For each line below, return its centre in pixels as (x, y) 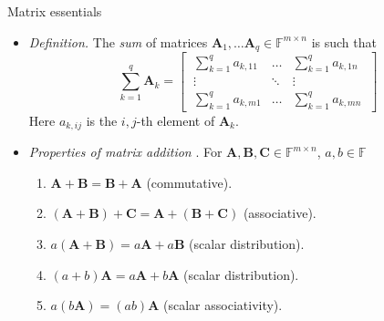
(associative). (280, 213)
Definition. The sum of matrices (118, 41)
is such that (344, 41)
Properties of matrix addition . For (125, 152)
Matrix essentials (55, 11)
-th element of (176, 120)
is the (102, 120)
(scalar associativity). (223, 305)
